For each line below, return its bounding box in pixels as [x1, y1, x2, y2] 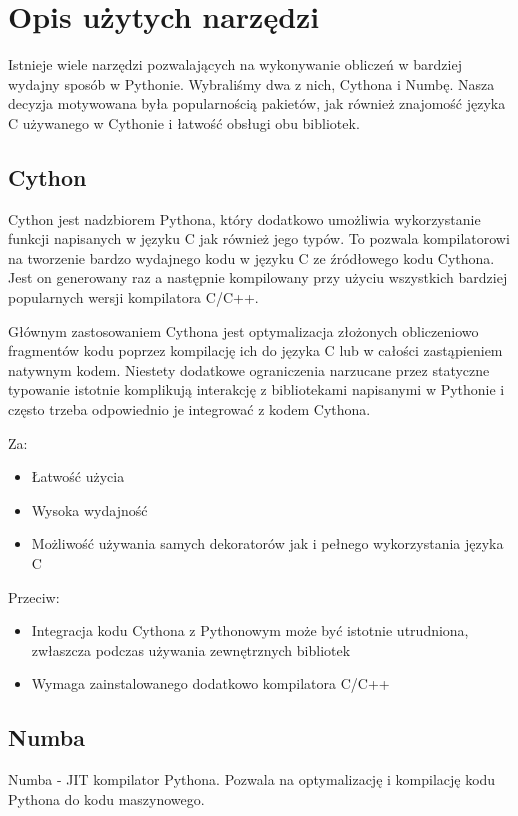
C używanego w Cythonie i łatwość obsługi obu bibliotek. [8, 112, 360, 133]
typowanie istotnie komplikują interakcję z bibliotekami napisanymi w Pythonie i [8, 379, 505, 400]
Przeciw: [8, 586, 60, 607]
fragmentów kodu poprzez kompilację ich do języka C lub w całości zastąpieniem [8, 340, 503, 361]
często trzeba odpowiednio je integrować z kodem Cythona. [8, 399, 371, 420]
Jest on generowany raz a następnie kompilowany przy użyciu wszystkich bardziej [8, 267, 508, 288]
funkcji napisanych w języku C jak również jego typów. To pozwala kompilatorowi [8, 228, 510, 249]
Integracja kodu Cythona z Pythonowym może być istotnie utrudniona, [31, 620, 469, 641]
